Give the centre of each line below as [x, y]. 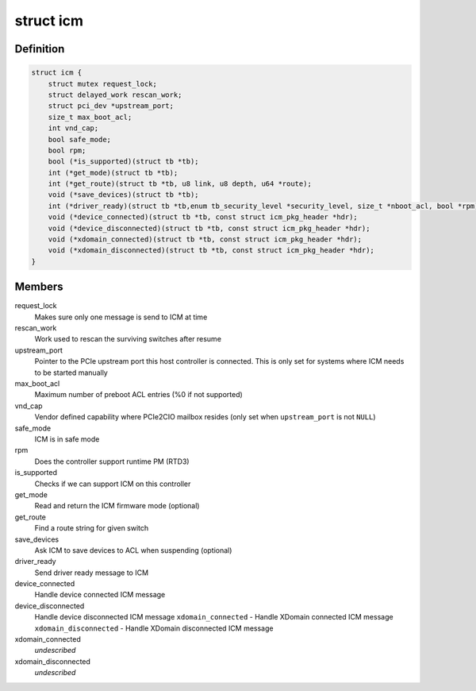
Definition [40, 49]
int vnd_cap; [73, 128]
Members [39, 287]
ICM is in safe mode [67, 439]
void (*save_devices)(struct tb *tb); [123, 195]
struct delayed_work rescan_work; [115, 95]
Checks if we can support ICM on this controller [113, 484]
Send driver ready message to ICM [92, 573]
